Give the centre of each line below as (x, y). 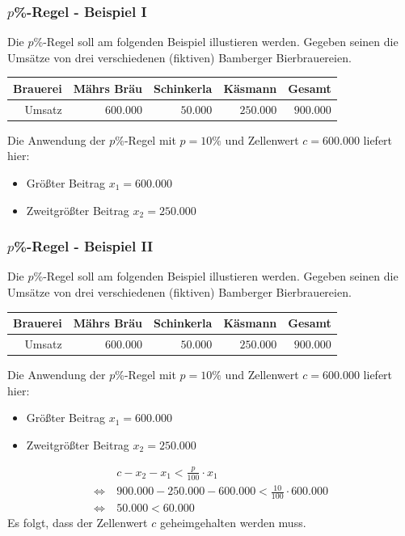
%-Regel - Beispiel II (84, 246)
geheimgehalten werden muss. (233, 523)
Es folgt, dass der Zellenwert (78, 523)
